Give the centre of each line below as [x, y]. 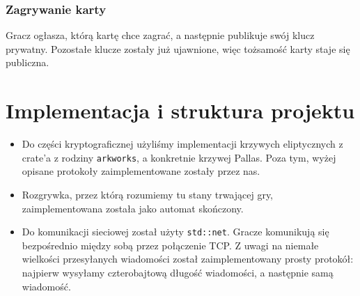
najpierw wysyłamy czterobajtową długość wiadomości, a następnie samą [178, 272]
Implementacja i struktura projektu [180, 110]
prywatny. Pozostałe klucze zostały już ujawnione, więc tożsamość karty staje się [178, 48]
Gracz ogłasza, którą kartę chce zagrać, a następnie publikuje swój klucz [160, 35]
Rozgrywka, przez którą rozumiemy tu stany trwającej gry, [148, 194]
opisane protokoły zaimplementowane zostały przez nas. [141, 171]
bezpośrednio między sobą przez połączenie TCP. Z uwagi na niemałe [170, 245]
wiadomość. [46, 286]
